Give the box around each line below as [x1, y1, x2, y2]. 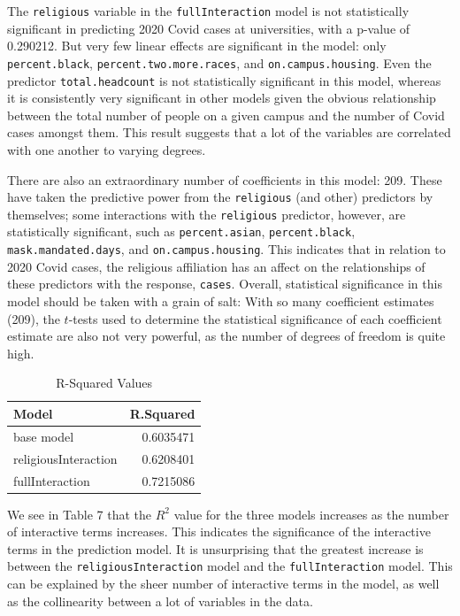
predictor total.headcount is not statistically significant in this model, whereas [7, 71, 441, 89]
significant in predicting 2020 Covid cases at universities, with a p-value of [7, 19, 410, 37]
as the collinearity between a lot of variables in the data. [7, 591, 313, 610]
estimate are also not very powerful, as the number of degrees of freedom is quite [7, 327, 446, 345]
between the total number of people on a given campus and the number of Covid [7, 105, 445, 124]
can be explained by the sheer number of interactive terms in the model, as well [7, 574, 440, 593]
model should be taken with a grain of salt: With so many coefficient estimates [7, 292, 434, 310]
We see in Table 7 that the [7, 504, 152, 523]
